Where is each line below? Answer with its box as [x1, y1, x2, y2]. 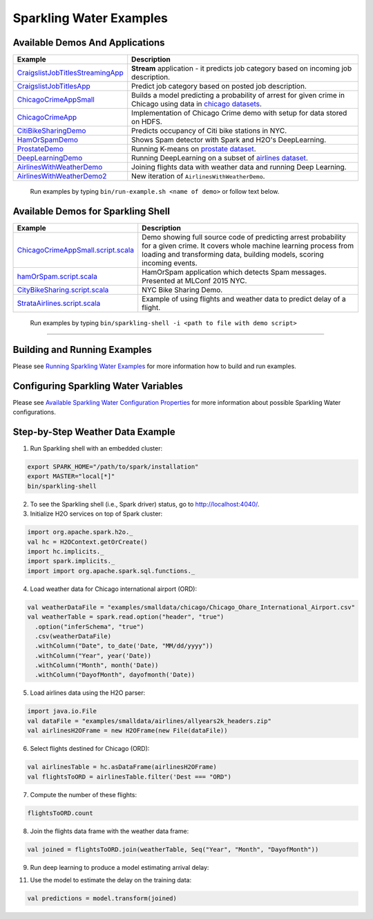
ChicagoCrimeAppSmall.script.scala [17, 245, 135, 255]
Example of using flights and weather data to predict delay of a [142, 294, 346, 304]
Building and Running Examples [12, 343, 152, 356]
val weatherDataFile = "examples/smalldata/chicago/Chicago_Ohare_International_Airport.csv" [27, 603, 356, 611]
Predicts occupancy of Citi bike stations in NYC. [131, 126, 287, 136]
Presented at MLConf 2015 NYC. [142, 275, 247, 285]
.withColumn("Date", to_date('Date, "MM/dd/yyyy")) [35, 642, 213, 650]
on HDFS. [131, 117, 162, 127]
